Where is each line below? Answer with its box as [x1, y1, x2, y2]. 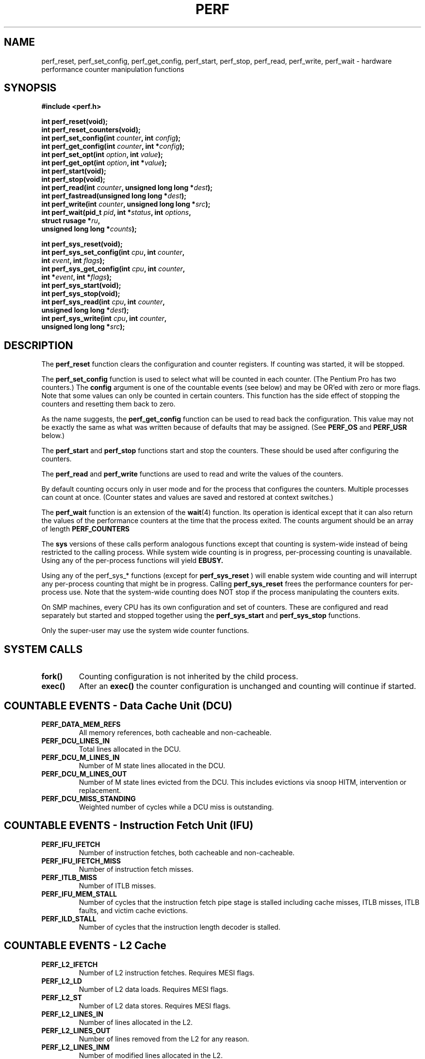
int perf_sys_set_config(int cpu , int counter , [41, 248, 185, 257]
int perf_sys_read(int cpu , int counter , [41, 298, 165, 306]
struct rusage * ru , [41, 216, 100, 225]
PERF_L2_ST [41, 993, 82, 1002]
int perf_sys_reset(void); [41, 240, 123, 248]
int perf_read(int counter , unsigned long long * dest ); [41, 183, 213, 192]
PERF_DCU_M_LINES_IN [41, 753, 120, 761]
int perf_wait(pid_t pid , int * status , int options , [41, 208, 191, 217]
